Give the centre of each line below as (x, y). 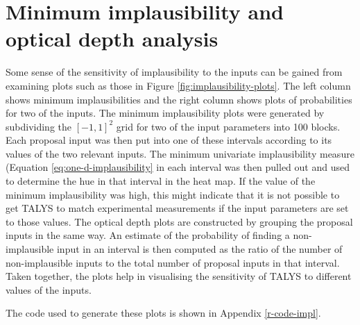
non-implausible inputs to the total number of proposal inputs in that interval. (173, 262)
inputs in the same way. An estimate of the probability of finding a (148, 235)
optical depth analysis (112, 39)
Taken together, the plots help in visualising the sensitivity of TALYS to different (179, 276)
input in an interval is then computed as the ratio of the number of (199, 249)
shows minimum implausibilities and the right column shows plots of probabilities (179, 99)
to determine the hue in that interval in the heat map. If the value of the (161, 181)
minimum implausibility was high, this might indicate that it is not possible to (173, 194)
